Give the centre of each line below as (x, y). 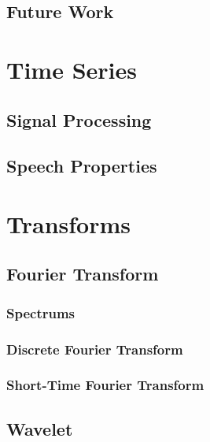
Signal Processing (79, 119)
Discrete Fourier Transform (95, 349)
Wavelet (40, 428)
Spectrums (41, 312)
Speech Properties (82, 166)
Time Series (72, 69)
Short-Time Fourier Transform (105, 385)
